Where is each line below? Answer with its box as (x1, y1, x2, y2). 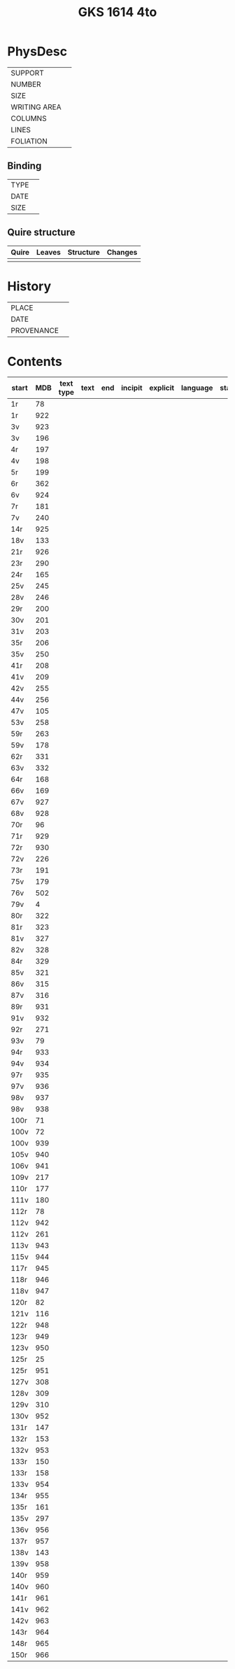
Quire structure (7, 227, 76, 239)
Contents (7, 353, 63, 369)
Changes (106, 247, 138, 257)
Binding (7, 160, 42, 172)
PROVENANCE (10, 325, 59, 335)
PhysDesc (7, 43, 68, 59)
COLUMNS (10, 113, 47, 123)
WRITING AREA (10, 102, 62, 112)
